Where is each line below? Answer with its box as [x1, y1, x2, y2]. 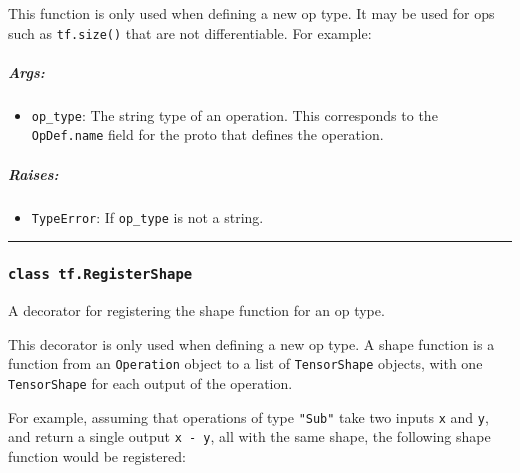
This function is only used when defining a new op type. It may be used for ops [8, 3, 495, 23]
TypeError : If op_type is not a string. [31, 206, 264, 227]
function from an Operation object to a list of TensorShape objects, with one [8, 353, 483, 374]
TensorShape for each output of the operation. [8, 372, 293, 393]
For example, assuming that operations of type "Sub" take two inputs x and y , [8, 406, 489, 427]
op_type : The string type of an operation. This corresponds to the [31, 104, 438, 125]
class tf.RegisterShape [8, 266, 193, 283]
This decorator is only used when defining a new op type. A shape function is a [8, 333, 495, 354]
